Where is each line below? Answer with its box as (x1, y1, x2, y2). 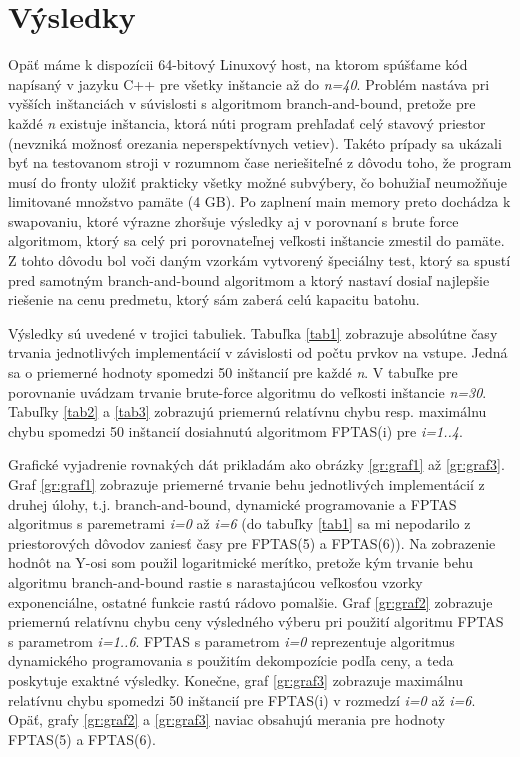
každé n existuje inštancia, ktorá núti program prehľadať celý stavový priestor (8, 112, 486, 133)
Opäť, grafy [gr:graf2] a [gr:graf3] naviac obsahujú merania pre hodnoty (8, 709, 446, 730)
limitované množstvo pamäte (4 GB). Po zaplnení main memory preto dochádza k (8, 191, 511, 212)
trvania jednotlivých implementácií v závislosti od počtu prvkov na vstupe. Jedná (8, 342, 508, 363)
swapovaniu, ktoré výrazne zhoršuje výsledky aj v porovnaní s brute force (8, 210, 459, 231)
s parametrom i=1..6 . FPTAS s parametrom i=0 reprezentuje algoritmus (8, 630, 455, 651)
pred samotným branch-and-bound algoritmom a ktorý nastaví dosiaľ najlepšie (8, 269, 490, 290)
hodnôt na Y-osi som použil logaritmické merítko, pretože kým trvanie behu (8, 552, 474, 573)
